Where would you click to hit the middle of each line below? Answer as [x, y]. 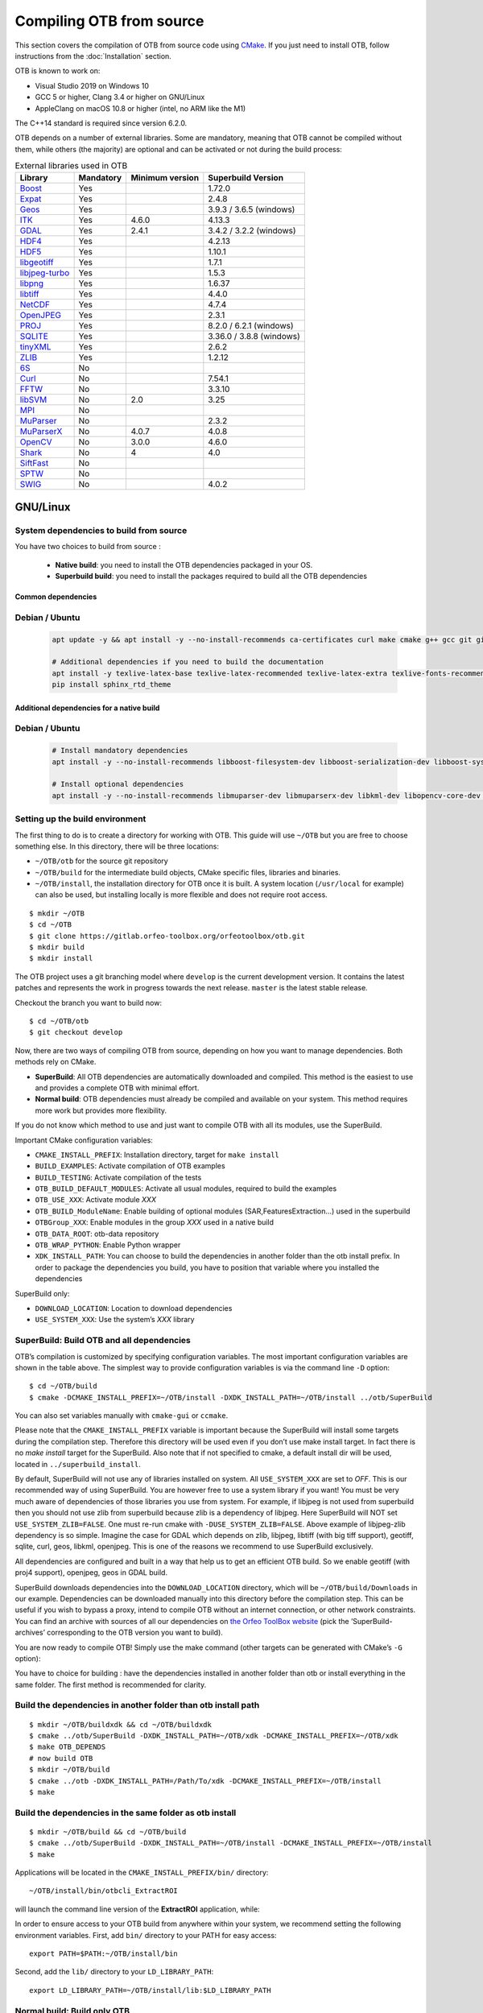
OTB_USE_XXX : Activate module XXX [96, 1200]
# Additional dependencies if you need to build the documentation [188, 662]
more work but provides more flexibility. [101, 1110]
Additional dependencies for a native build [87, 708]
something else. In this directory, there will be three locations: [117, 846]
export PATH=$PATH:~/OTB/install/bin [104, 1954]
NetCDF [35, 304]
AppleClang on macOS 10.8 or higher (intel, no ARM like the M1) [140, 108]
